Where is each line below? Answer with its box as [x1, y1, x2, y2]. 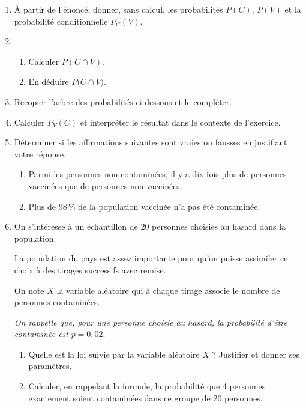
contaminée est [14, 327, 68, 340]
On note [14, 284, 44, 296]
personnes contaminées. [14, 296, 100, 308]
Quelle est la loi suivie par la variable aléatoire [28, 347, 200, 360]
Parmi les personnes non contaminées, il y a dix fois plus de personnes [28, 168, 287, 180]
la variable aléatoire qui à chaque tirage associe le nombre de [56, 284, 280, 296]
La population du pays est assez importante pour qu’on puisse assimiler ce [14, 252, 288, 264]
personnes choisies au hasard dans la [152, 220, 286, 233]
